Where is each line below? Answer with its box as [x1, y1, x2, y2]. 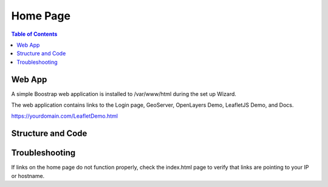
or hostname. [11, 172, 45, 179]
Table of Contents [11, 30, 58, 38]
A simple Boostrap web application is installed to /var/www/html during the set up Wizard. [11, 90, 237, 97]
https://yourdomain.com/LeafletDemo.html [11, 112, 118, 120]
